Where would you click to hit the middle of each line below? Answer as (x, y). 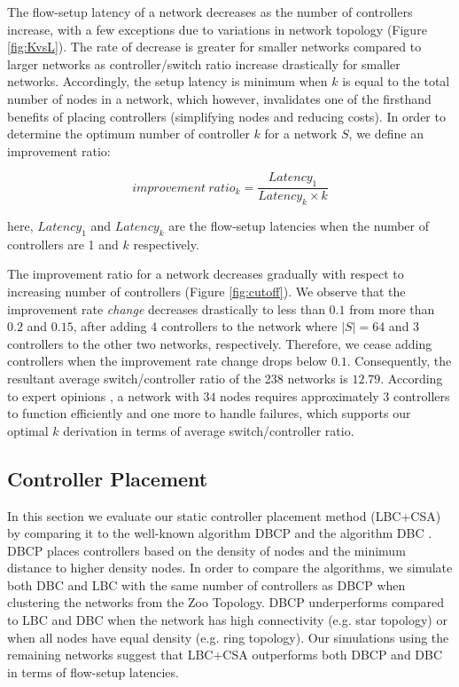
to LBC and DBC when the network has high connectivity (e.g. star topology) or (227, 620)
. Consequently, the (399, 361)
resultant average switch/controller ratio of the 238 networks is (178, 378)
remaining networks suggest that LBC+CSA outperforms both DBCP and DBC (225, 655)
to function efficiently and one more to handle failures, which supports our (209, 413)
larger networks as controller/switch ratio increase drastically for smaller (204, 63)
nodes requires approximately (300, 395)
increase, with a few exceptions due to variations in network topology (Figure (217, 29)
